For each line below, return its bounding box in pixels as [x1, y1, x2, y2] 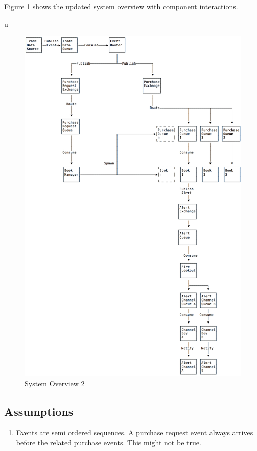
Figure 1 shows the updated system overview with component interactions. [4, 1, 238, 11]
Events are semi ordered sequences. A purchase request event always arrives [16, 427, 253, 438]
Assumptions [4, 403, 74, 419]
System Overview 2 [25, 378, 85, 389]
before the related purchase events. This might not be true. [16, 437, 201, 448]
